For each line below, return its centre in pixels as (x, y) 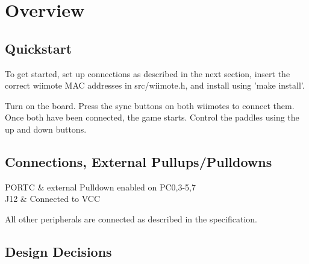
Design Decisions (58, 251)
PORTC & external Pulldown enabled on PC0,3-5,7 (101, 187)
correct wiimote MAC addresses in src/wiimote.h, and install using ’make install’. (155, 85)
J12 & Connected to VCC (53, 199)
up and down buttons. (46, 129)
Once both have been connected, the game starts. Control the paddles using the (152, 117)
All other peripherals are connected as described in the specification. (131, 218)
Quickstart (39, 48)
